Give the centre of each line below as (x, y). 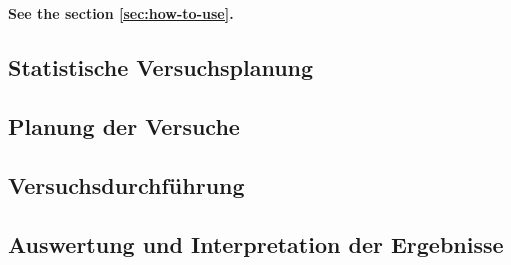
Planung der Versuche (124, 125)
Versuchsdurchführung (126, 184)
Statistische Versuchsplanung (161, 67)
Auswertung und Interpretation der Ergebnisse (256, 243)
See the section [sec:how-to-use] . (121, 13)
